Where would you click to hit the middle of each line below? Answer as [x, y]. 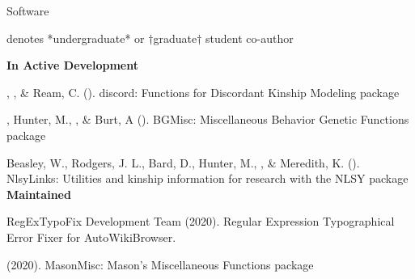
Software [28, 11]
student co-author [250, 38]
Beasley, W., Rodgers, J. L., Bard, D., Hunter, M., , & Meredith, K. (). [183, 162]
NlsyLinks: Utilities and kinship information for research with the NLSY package [207, 178]
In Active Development [72, 65]
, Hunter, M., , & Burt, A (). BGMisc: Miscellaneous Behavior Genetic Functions [208, 119]
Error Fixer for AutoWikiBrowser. [91, 237]
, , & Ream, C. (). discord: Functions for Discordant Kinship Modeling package [203, 92]
